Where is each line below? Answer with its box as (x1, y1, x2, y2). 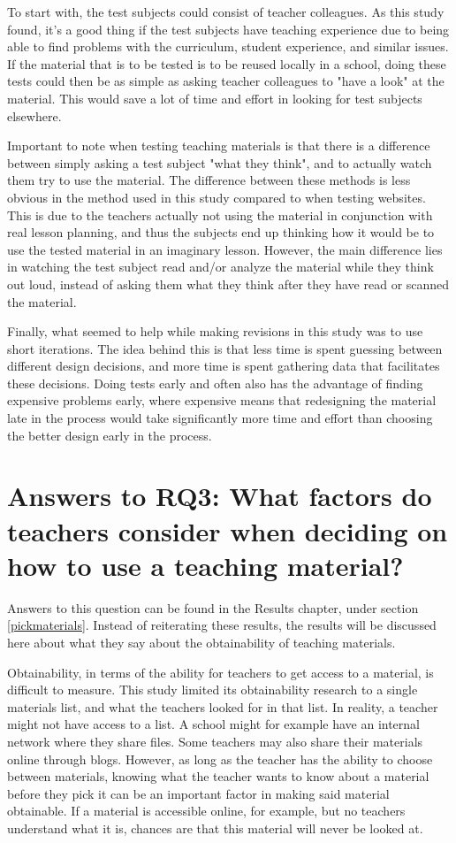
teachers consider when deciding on (7, 512, 448, 548)
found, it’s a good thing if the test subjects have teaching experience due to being (7, 19, 450, 38)
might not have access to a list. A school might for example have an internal (7, 715, 420, 733)
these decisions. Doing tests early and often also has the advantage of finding (7, 373, 423, 392)
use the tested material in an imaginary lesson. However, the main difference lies (7, 240, 443, 258)
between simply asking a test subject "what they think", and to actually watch (7, 153, 432, 172)
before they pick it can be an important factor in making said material (7, 784, 390, 802)
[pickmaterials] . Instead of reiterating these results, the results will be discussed (7, 616, 437, 634)
